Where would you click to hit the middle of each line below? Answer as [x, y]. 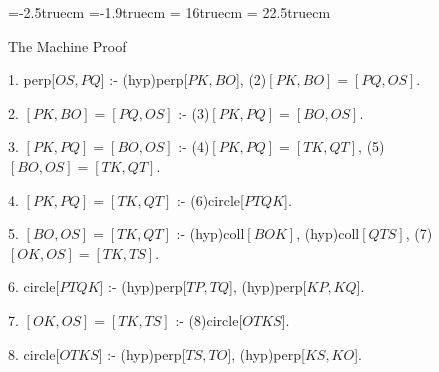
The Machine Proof [67, 45]
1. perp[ [32, 79]
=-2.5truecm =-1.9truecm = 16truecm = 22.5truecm [169, 12]
